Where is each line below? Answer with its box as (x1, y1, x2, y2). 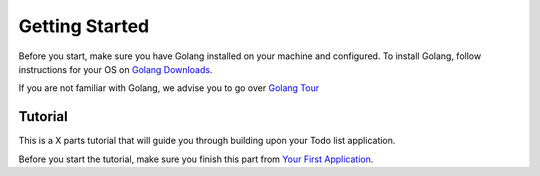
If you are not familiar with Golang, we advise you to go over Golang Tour (18, 82, 320, 94)
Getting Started (18, 15, 150, 37)
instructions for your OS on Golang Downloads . (18, 63, 213, 75)
